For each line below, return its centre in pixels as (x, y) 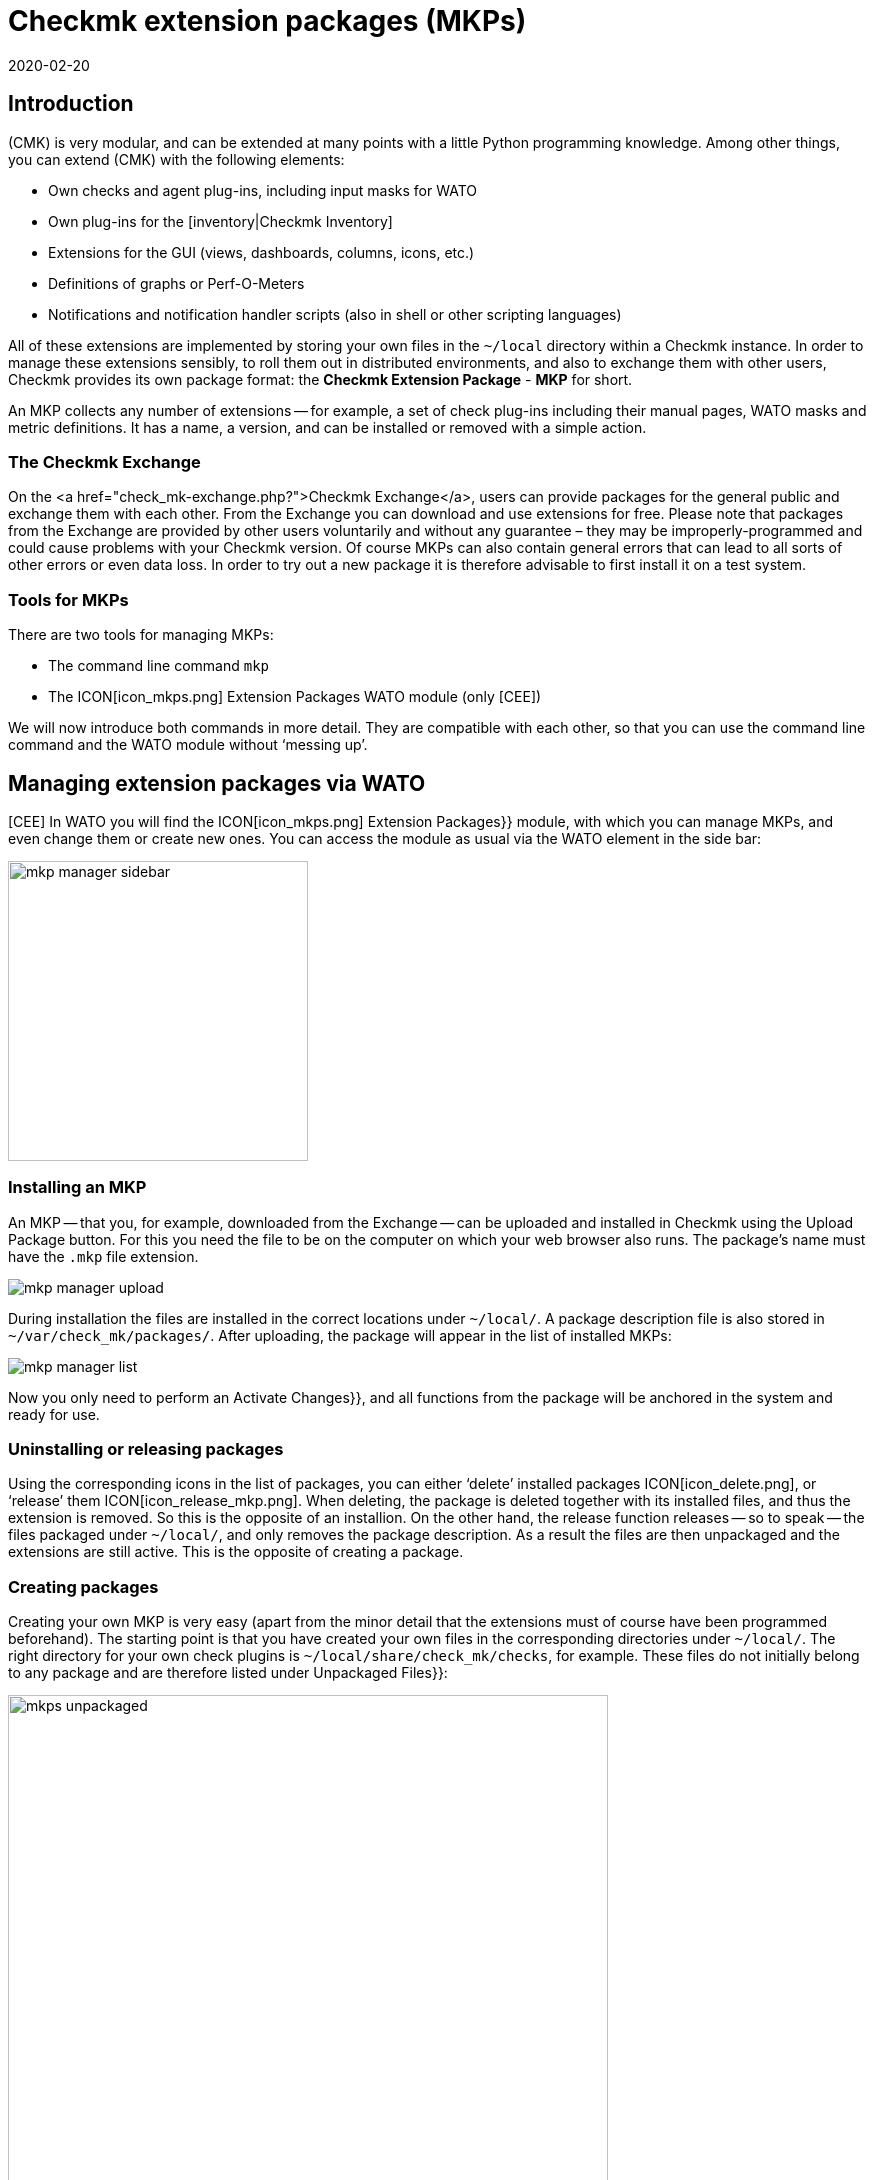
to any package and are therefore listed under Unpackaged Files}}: (228, 1673)
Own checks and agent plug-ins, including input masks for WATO (262, 190)
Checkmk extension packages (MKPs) (267, 21)
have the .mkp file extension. (103, 1256)
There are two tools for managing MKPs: (141, 635)
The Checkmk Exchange (104, 461)
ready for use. (54, 1414)
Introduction (71, 104)
